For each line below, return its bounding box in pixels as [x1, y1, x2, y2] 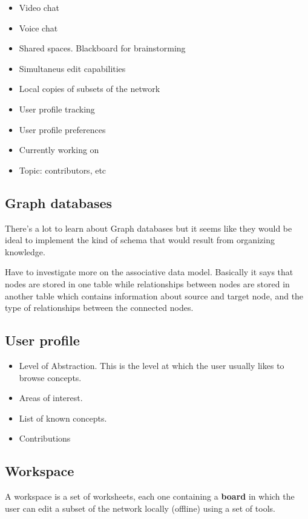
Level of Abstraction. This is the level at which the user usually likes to [19, 359, 284, 371]
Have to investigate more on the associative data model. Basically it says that [5, 266, 293, 278]
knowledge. [5, 245, 45, 258]
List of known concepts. [19, 411, 107, 424]
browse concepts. [19, 371, 82, 384]
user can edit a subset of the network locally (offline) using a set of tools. [5, 501, 275, 514]
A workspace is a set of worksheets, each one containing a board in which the [5, 490, 295, 503]
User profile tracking [19, 102, 95, 115]
